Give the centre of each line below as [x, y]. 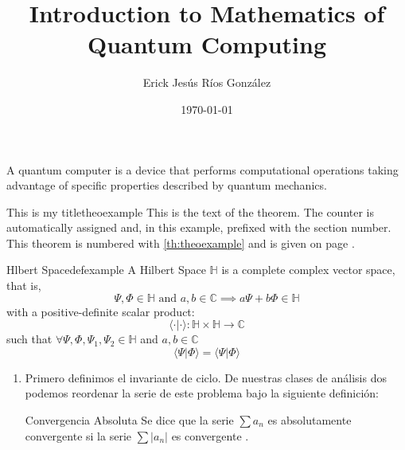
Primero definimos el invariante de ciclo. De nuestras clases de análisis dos [206, 377]
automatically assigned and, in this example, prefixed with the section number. [199, 227]
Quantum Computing [207, 44]
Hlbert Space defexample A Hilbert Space [106, 270]
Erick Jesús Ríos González [207, 82]
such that [29, 339]
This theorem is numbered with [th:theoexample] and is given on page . [181, 243]
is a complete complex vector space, [308, 270]
